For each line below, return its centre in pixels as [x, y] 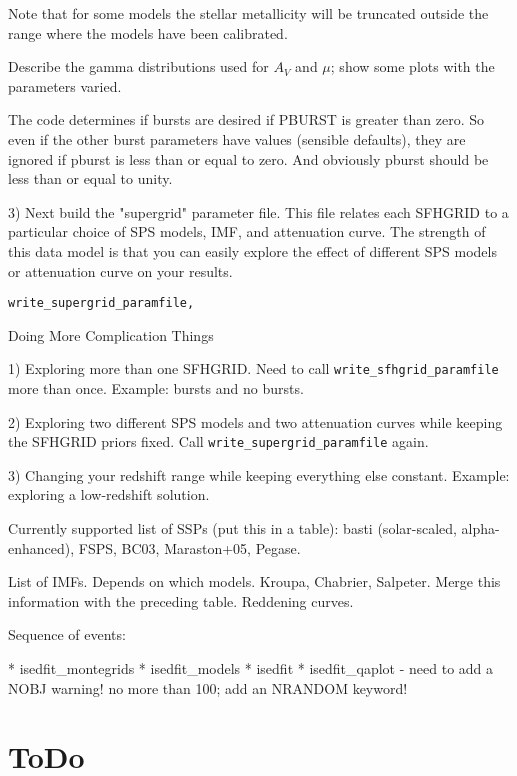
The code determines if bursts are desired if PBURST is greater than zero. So [246, 119]
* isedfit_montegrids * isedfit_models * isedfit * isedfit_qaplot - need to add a [251, 668]
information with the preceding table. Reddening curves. [181, 600]
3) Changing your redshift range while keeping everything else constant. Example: [259, 474]
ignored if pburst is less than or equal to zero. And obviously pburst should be [248, 158]
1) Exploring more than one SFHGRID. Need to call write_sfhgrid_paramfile [253, 368]
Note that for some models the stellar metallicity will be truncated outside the [248, 13]
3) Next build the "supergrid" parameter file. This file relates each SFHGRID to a [258, 211]
